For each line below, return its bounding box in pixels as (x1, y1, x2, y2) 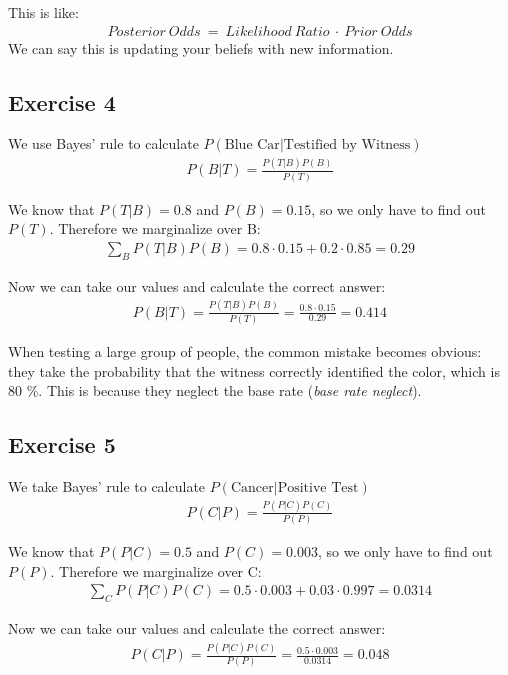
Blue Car (224, 138, 280, 153)
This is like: (8, 2, 79, 22)
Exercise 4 (8, 86, 116, 117)
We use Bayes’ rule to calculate (8, 133, 199, 154)
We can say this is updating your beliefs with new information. (8, 37, 394, 58)
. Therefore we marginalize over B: (49, 218, 261, 239)
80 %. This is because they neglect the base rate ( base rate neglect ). (8, 380, 422, 401)
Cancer (230, 480, 274, 495)
